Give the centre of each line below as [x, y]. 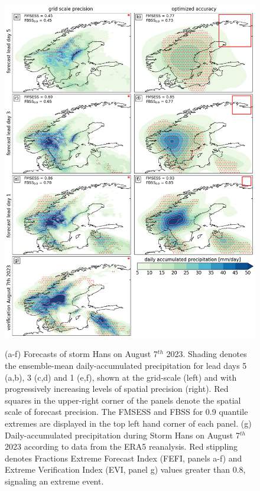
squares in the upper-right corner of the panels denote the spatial [123, 400]
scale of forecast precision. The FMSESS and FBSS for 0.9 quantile [126, 412]
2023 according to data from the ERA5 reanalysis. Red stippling [121, 446]
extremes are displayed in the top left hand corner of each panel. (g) [128, 423]
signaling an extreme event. [54, 481]
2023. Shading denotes [207, 354]
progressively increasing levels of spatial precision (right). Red [117, 389]
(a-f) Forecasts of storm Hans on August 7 [81, 354]
